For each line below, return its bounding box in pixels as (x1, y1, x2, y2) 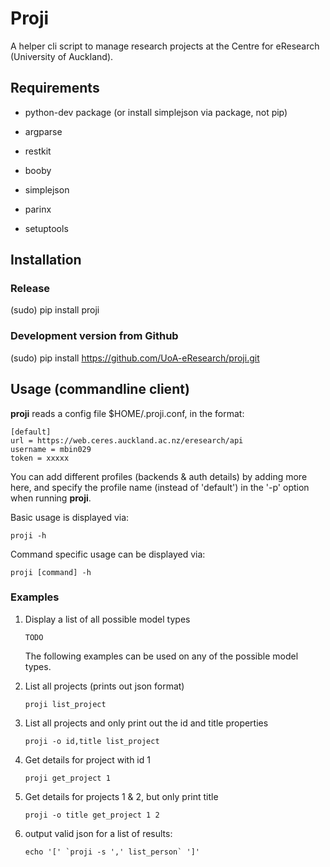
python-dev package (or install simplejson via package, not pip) (24, 106, 288, 118)
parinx (24, 203, 52, 215)
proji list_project (24, 699, 107, 709)
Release (10, 282, 51, 296)
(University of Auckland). (10, 50, 114, 62)
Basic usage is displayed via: (10, 511, 130, 523)
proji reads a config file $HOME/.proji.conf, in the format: (10, 407, 245, 419)
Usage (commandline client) (10, 381, 190, 398)
